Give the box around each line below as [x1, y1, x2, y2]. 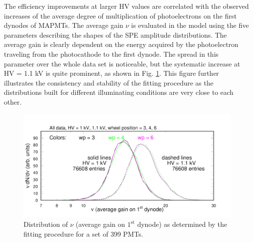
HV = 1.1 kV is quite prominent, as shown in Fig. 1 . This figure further [4, 68, 219, 78]
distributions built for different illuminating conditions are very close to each [4, 87, 234, 97]
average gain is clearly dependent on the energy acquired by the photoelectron [4, 39, 238, 49]
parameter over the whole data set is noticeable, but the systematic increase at [4, 58, 240, 68]
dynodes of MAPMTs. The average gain [4, 20, 123, 30]
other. [4, 96, 22, 107]
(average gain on [75, 219, 125, 229]
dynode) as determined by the [137, 219, 228, 229]
